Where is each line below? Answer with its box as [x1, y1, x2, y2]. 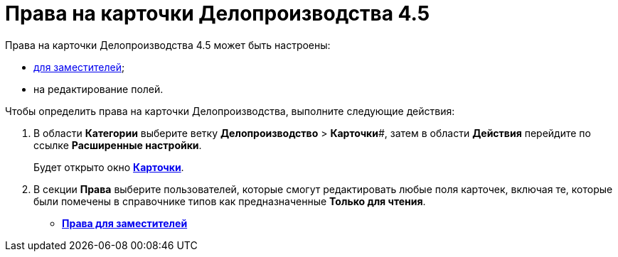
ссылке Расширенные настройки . [33, 138, 202, 151]
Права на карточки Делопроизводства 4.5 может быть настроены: [5, 38, 331, 51]
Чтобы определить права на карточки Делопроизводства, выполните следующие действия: [5, 104, 455, 117]
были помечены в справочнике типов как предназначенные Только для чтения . [33, 195, 426, 207]
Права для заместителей [62, 217, 188, 229]
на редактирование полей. [33, 82, 164, 95]
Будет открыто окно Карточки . [33, 160, 184, 173]
